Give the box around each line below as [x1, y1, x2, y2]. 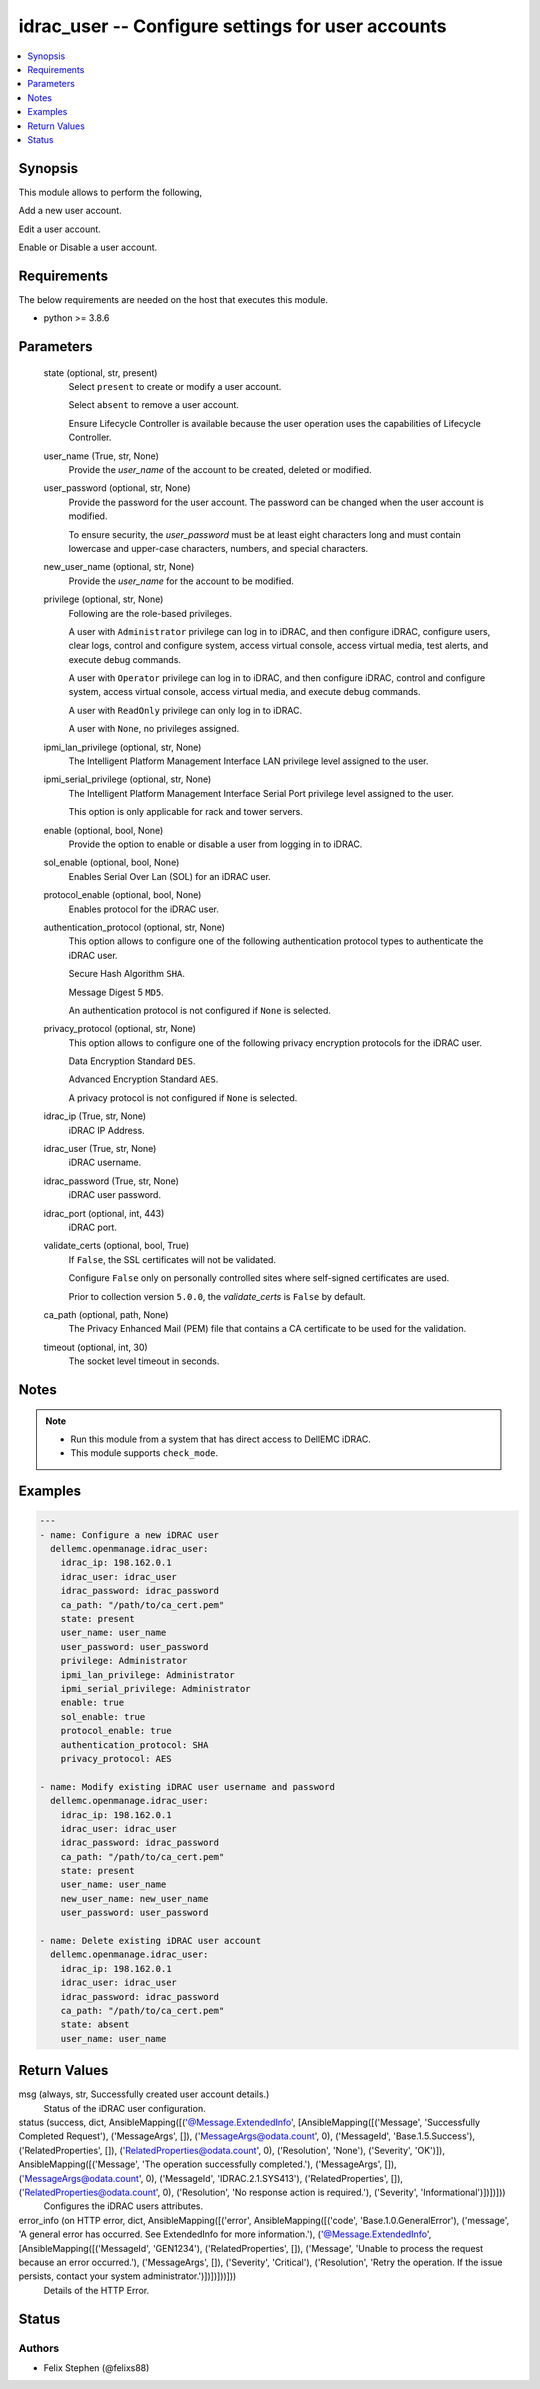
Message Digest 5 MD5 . [68, 986, 164, 998]
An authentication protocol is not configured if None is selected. [68, 1004, 332, 1016]
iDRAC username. [68, 1156, 142, 1169]
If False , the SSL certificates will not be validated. [68, 1253, 277, 1265]
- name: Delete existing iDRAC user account [39, 1935, 262, 1947]
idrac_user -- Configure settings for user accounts [18, 15, 447, 37]
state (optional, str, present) [43, 366, 158, 379]
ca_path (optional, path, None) [43, 1308, 169, 1320]
